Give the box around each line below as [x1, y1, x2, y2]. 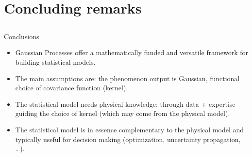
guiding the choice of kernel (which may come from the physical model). [15, 108, 230, 118]
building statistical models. [15, 57, 96, 67]
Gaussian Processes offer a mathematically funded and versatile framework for [15, 47, 249, 57]
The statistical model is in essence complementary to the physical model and [15, 124, 244, 134]
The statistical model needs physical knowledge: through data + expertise [15, 99, 235, 109]
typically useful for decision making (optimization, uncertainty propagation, [15, 134, 241, 144]
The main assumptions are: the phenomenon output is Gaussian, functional [15, 73, 240, 83]
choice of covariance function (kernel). [15, 83, 128, 93]
